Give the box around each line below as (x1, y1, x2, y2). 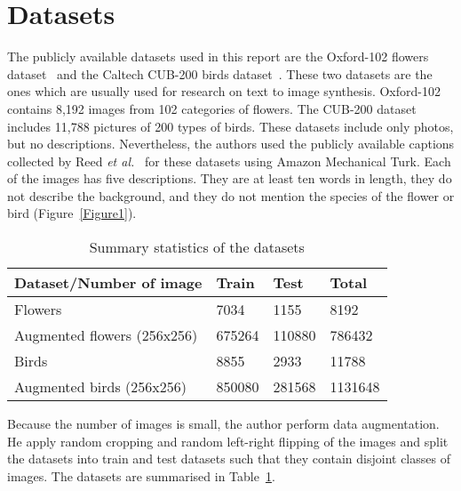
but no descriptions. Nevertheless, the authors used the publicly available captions (7, 134, 455, 153)
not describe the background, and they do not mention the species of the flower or (7, 186, 455, 205)
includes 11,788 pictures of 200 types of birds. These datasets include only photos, (7, 117, 454, 135)
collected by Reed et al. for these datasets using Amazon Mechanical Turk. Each (7, 151, 451, 170)
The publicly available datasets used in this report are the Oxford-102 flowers (7, 47, 429, 66)
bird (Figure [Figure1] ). (7, 204, 137, 222)
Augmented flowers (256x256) (14, 325, 198, 346)
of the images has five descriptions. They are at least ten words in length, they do (7, 169, 452, 188)
